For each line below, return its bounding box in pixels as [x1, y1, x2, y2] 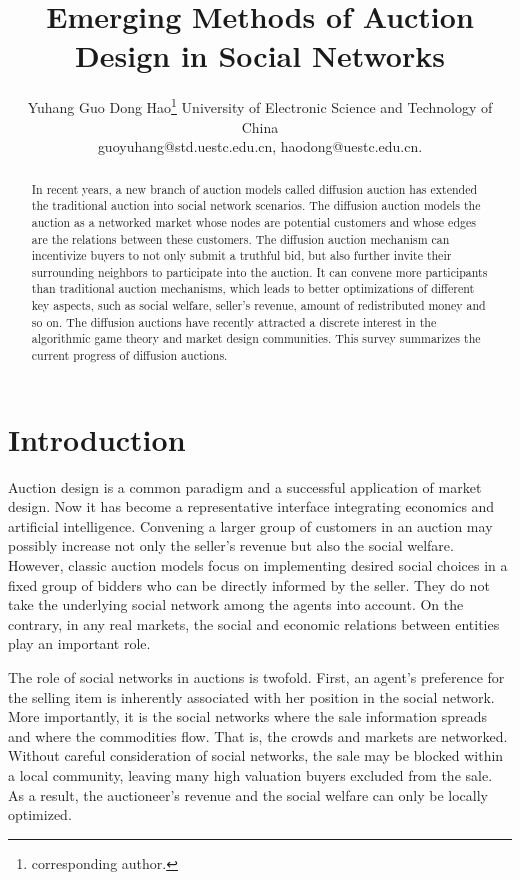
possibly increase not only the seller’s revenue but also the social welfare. [8, 535, 454, 556]
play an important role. [8, 633, 151, 654]
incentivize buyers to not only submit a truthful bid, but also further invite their [31, 247, 452, 264]
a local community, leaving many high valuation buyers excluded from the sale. [8, 765, 493, 786]
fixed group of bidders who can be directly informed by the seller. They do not [8, 574, 490, 595]
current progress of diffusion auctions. [31, 347, 228, 364]
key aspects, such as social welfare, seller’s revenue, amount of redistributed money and [31, 297, 486, 314]
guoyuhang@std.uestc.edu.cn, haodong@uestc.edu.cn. [97, 136, 423, 157]
